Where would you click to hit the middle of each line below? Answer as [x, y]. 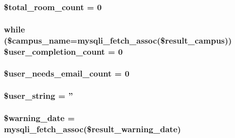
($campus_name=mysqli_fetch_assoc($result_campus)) [118, 40]
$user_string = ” [38, 96]
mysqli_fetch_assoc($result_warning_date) [92, 129]
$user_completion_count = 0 [63, 51]
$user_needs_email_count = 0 [67, 73]
